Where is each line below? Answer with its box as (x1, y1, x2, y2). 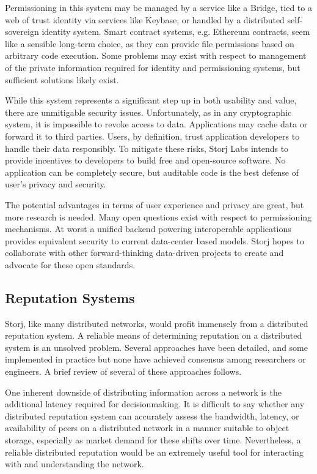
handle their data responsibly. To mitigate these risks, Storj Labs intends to (5, 141, 289, 154)
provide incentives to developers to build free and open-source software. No (5, 154, 286, 167)
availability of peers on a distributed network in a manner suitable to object (5, 421, 290, 434)
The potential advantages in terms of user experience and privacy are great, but (5, 198, 304, 211)
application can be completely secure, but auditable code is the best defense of (5, 165, 299, 178)
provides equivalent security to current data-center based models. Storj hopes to (5, 234, 304, 247)
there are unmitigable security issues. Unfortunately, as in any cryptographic (5, 105, 292, 118)
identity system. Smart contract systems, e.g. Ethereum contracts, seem (42, 25, 310, 38)
